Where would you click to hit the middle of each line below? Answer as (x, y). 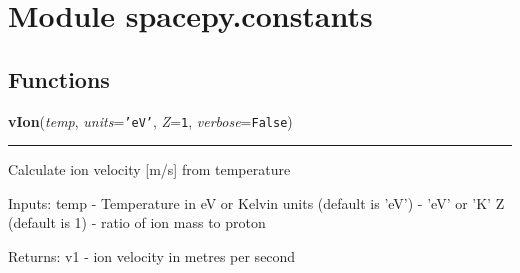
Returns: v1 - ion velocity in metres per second (152, 256)
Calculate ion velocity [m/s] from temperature (149, 169)
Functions (59, 78)
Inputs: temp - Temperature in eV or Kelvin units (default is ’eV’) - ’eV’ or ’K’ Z (256, 202)
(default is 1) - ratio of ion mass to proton (137, 222)
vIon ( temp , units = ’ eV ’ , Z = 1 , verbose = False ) (150, 120)
